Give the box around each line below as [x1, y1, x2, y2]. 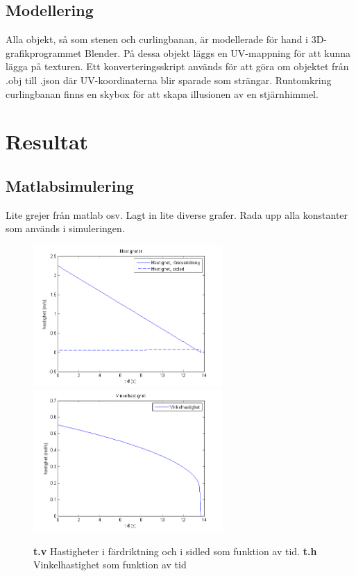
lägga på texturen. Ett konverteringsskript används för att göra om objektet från [6, 59, 349, 74]
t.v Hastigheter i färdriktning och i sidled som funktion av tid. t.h [33, 543, 317, 558]
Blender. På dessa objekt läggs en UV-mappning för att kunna [85, 45, 351, 60]
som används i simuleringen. [6, 221, 125, 236]
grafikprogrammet [6, 45, 82, 60]
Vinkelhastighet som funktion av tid [33, 557, 187, 572]
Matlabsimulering [6, 174, 134, 196]
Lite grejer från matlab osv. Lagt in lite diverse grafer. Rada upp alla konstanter [6, 207, 348, 222]
